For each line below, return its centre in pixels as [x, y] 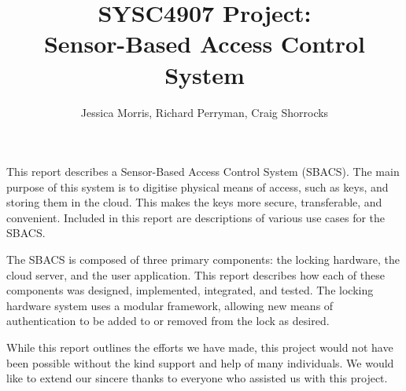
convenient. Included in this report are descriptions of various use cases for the [196, 217]
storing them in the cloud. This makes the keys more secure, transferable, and [194, 202]
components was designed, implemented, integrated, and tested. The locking [190, 290]
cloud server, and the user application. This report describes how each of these [196, 274]
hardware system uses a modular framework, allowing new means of [170, 305]
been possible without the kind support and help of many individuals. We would [200, 362]
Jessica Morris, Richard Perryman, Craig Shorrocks [205, 112]
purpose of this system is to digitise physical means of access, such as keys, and [197, 186]
